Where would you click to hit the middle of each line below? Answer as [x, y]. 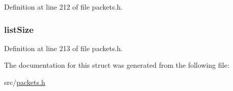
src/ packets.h [25, 82]
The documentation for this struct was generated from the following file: [117, 65]
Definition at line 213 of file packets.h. [64, 48]
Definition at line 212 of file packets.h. [64, 7]
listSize [19, 29]
